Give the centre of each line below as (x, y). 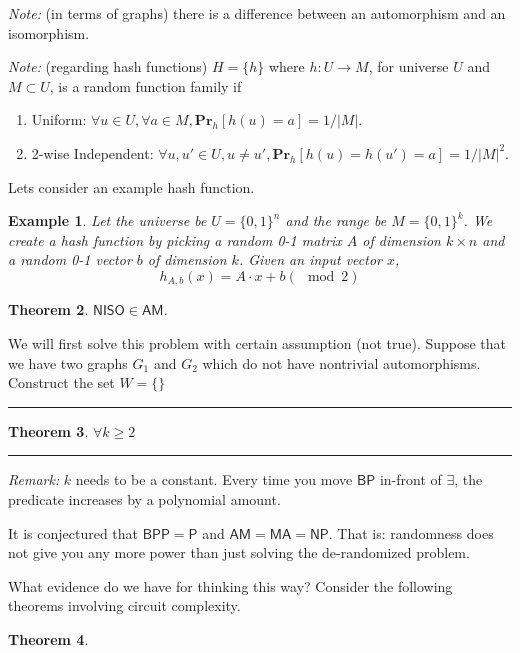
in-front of (410, 479)
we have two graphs (68, 362)
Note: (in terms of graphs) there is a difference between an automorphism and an (257, 13)
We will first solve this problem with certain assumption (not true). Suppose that (257, 342)
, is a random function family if (145, 85)
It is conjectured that (73, 532)
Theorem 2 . (48, 309)
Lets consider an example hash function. (131, 186)
